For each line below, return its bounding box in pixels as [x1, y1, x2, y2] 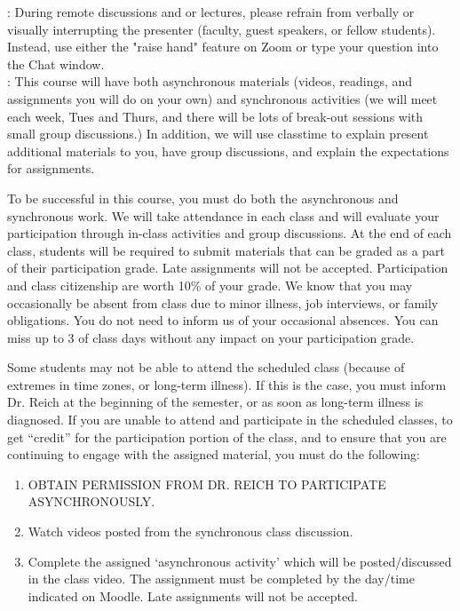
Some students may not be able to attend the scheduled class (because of [7, 358, 405, 377]
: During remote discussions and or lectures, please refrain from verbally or [7, 3, 415, 20]
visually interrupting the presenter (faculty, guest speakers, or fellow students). [7, 20, 436, 38]
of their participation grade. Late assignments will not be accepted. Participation [7, 258, 448, 277]
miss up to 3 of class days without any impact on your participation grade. [7, 328, 415, 346]
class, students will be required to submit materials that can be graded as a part [7, 241, 446, 259]
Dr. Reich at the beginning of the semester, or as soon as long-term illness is [7, 393, 424, 411]
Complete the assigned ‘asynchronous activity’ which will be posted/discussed [28, 551, 452, 570]
